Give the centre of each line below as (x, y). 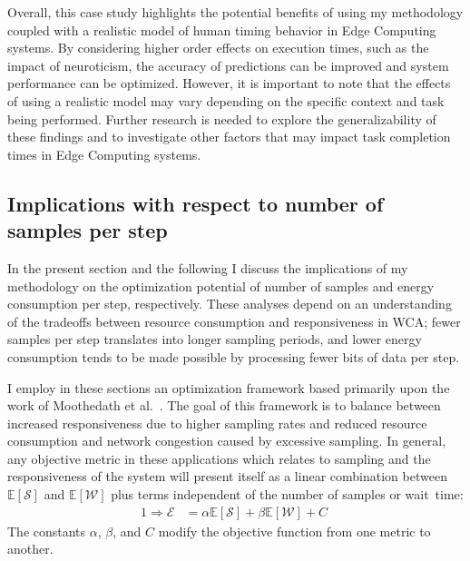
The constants (47, 531)
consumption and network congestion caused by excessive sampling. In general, (227, 441)
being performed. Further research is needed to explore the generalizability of (222, 118)
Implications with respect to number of (196, 203)
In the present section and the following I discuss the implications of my (208, 267)
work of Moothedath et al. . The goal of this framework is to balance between (224, 405)
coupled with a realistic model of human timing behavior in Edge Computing (222, 30)
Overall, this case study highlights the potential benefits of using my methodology (235, 12)
